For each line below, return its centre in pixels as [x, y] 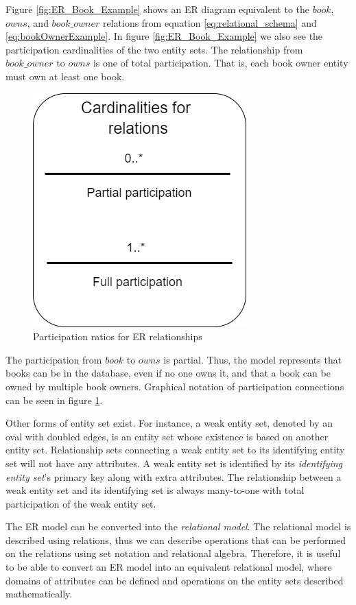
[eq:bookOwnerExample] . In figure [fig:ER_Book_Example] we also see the [164, 36]
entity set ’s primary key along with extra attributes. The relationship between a [174, 476]
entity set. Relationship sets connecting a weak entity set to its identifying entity [175, 450]
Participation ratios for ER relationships [118, 336]
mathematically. [39, 594]
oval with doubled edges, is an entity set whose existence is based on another [167, 436]
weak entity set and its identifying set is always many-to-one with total [155, 490]
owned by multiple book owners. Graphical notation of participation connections [175, 386]
